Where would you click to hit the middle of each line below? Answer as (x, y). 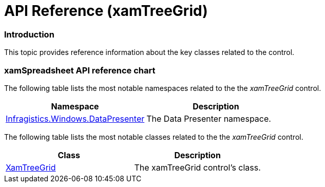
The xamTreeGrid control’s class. (197, 167)
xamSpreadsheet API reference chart (80, 70)
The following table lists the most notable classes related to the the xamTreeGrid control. (154, 137)
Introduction (29, 34)
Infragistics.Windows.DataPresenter (75, 118)
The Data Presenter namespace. (209, 118)
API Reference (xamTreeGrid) (106, 11)
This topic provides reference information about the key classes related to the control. (149, 52)
